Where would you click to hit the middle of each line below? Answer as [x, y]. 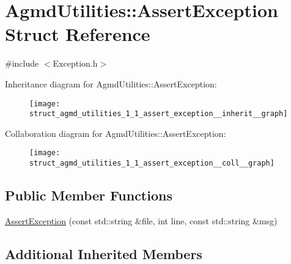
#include [22, 63]
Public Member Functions [89, 195]
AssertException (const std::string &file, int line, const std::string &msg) [141, 220]
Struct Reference [78, 34]
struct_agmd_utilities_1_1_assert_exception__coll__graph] [152, 163]
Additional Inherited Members [104, 253]
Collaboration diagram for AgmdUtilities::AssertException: [116, 133]
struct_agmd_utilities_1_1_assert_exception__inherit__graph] [159, 114]
